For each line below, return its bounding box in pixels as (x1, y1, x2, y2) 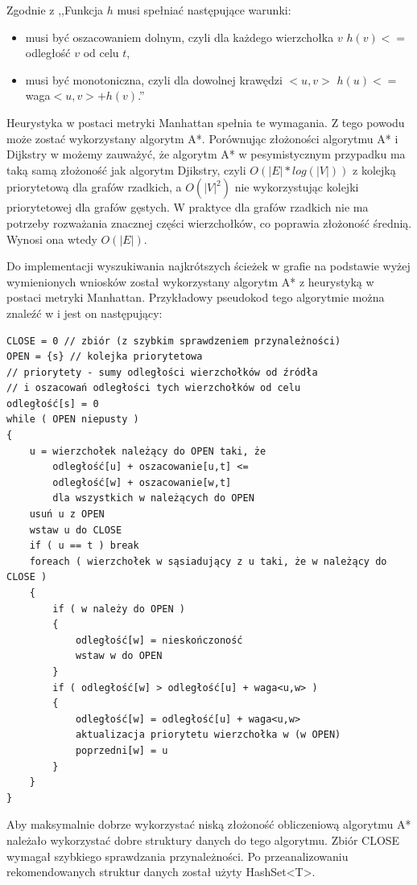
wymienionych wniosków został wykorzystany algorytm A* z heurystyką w (6, 273, 374, 290)
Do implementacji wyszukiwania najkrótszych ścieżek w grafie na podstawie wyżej (6, 257, 411, 274)
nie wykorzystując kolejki (234, 179, 359, 196)
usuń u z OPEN (29, 508, 105, 521)
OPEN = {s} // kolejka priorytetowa (6, 351, 203, 363)
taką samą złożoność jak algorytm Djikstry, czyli (6, 161, 246, 178)
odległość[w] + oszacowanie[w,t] (52, 476, 232, 488)
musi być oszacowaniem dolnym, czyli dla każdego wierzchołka (25, 28, 334, 45)
